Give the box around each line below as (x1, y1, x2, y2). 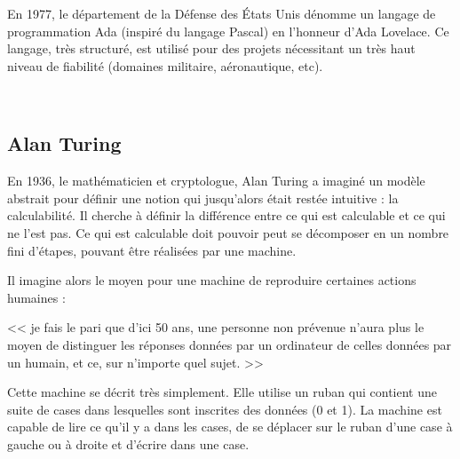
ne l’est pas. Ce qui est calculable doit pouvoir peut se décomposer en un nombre (7, 223, 449, 241)
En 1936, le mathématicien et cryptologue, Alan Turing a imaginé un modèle (7, 171, 425, 190)
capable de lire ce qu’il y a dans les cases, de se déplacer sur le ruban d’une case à (7, 417, 453, 436)
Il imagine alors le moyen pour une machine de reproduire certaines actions (7, 271, 416, 289)
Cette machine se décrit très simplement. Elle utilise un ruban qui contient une (7, 383, 437, 401)
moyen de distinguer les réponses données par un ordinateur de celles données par (7, 335, 452, 353)
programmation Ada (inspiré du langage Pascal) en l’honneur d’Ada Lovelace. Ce (7, 21, 449, 40)
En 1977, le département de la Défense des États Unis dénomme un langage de (7, 4, 436, 22)
